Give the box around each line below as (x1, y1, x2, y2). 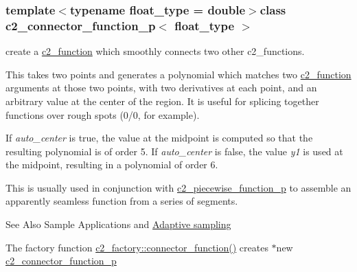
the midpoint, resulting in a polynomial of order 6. (5, 157, 218, 172)
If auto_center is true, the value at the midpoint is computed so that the (5, 131, 313, 145)
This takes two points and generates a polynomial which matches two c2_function (5, 67, 352, 81)
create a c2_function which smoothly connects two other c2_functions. (5, 44, 305, 58)
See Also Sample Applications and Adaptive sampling (5, 217, 231, 231)
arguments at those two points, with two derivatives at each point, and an (5, 80, 317, 95)
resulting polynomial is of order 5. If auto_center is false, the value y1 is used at (5, 144, 343, 158)
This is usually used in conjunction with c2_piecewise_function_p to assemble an (5, 180, 352, 194)
